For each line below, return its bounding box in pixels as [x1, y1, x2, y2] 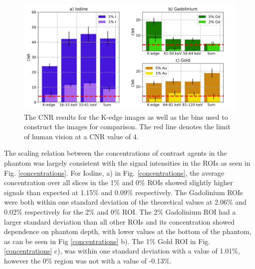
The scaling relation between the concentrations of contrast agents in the [4, 148, 227, 158]
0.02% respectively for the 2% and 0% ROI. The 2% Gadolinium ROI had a [4, 206, 236, 217]
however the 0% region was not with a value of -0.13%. [4, 255, 172, 266]
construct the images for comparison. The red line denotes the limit [24, 121, 231, 132]
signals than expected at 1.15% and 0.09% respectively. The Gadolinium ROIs [4, 187, 243, 197]
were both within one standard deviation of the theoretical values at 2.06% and [4, 197, 247, 207]
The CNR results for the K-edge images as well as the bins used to [24, 111, 228, 122]
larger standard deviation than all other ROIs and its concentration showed [4, 216, 235, 227]
